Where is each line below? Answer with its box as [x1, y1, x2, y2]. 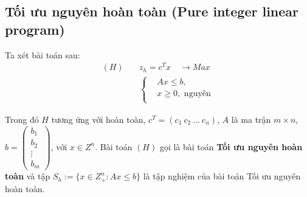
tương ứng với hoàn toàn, [51, 112, 146, 125]
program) [5, 19, 65, 38]
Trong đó [5, 112, 39, 125]
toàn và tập [5, 170, 50, 182]
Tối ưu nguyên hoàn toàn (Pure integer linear [5, 2, 299, 21]
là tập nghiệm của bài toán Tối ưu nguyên [143, 170, 301, 182]
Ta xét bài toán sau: [5, 48, 80, 61]
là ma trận [231, 112, 271, 125]
